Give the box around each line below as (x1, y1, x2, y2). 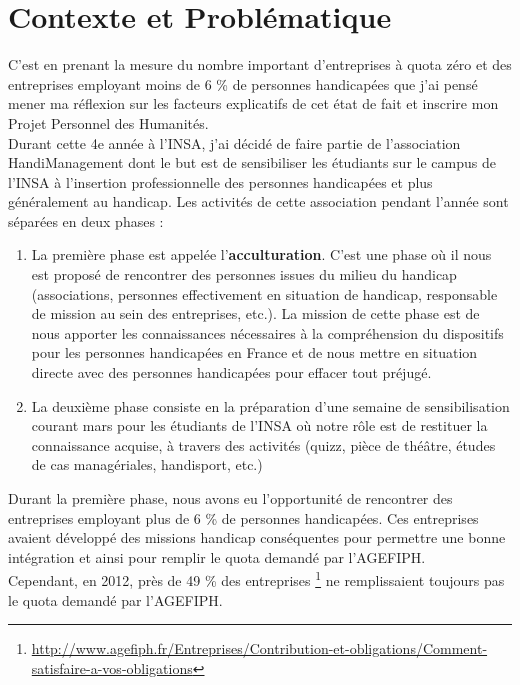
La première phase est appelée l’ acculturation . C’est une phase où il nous (31, 244, 492, 265)
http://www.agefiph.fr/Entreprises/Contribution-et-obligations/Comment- (31, 638, 488, 659)
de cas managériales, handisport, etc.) (31, 454, 263, 475)
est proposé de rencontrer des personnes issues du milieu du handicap (31, 264, 457, 285)
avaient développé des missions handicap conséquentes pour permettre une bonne (8, 527, 506, 548)
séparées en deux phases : (8, 210, 164, 231)
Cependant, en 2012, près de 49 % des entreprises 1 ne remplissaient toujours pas (8, 567, 505, 591)
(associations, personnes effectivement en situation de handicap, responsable (31, 283, 498, 304)
